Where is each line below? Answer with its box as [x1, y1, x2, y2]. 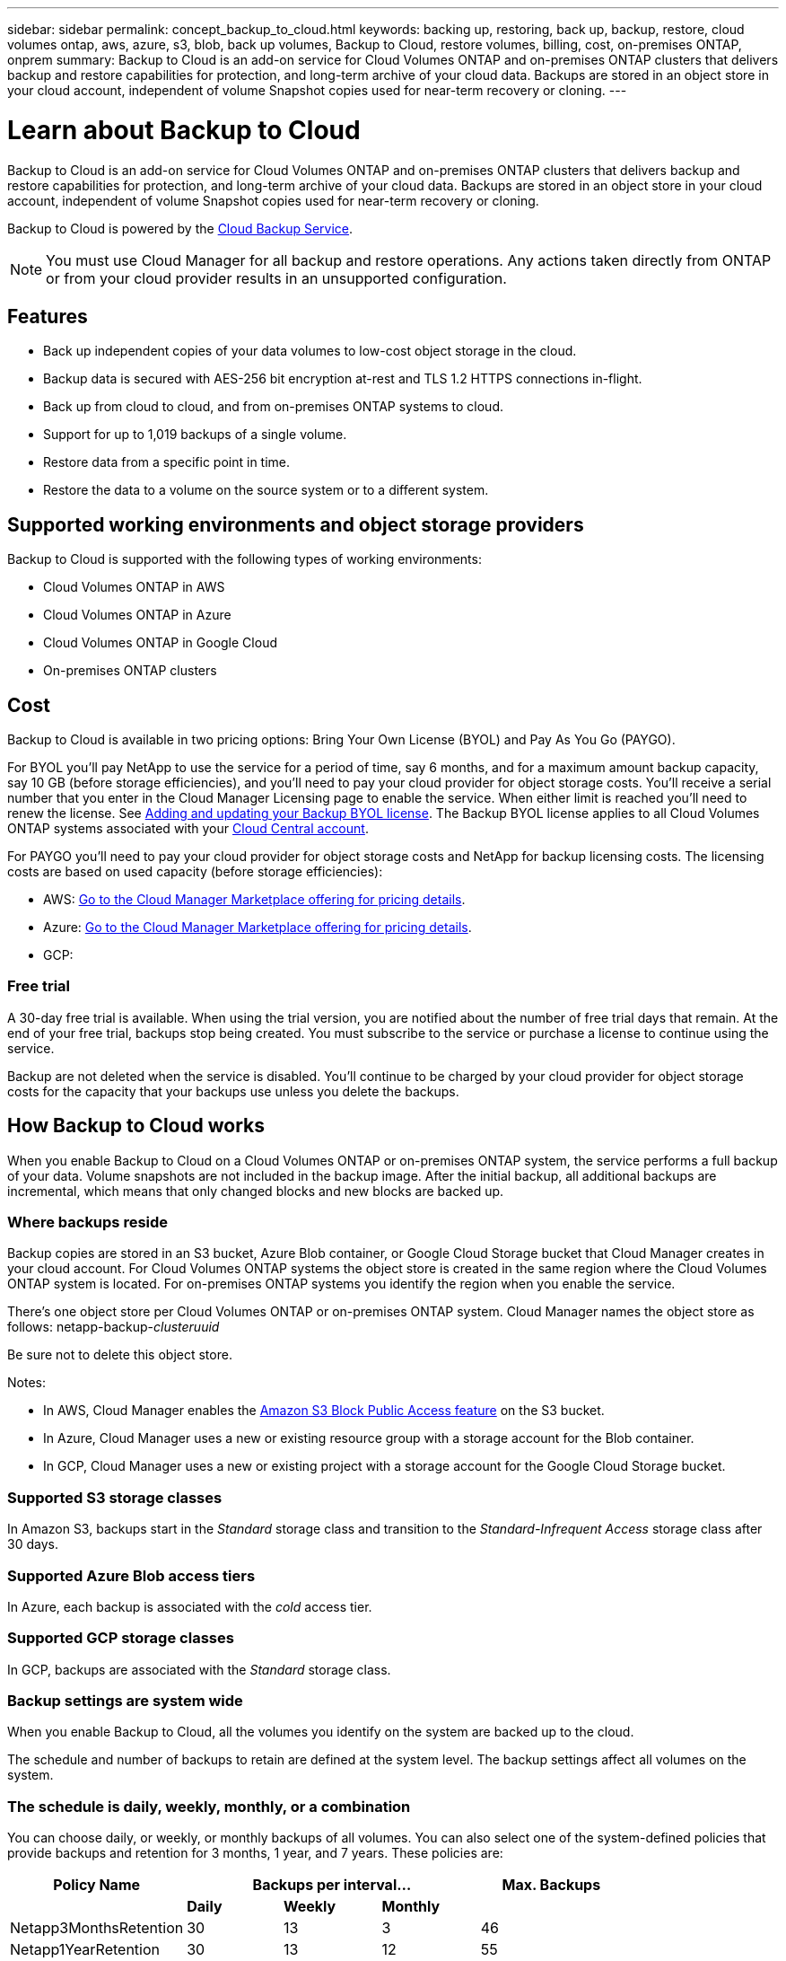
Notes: [7, 1375, 46, 1391]
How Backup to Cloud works [7, 1114, 266, 1138]
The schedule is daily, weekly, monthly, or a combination [7, 1797, 411, 1816]
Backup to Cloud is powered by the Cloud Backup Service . [7, 220, 354, 236]
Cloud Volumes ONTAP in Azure [43, 607, 231, 623]
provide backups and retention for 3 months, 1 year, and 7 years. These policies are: [7, 1845, 503, 1861]
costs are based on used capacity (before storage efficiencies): [7, 864, 383, 880]
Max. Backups [502, 1876, 601, 1895]
